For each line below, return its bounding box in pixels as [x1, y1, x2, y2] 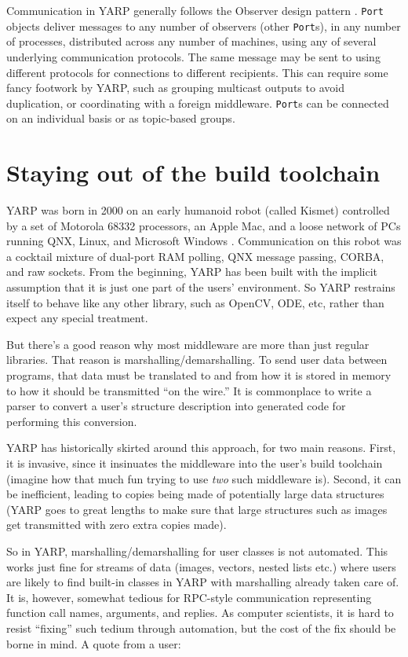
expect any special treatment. [6, 310, 148, 326]
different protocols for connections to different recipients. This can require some [6, 64, 388, 80]
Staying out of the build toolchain [6, 156, 381, 189]
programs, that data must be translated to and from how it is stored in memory [6, 367, 392, 383]
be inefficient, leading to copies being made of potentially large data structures [6, 486, 384, 502]
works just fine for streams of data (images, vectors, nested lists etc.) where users [6, 558, 396, 574]
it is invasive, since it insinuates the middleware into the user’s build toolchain [6, 454, 383, 471]
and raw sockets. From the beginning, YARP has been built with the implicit [6, 263, 378, 280]
